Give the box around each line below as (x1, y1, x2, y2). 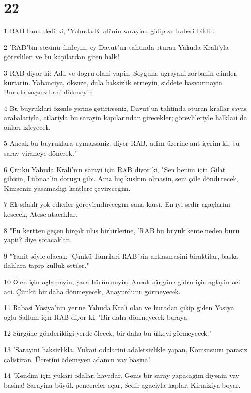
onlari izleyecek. (4, 122, 51, 132)
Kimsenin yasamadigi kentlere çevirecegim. (4, 183, 131, 193)
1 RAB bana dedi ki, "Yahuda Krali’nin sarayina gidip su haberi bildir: (4, 26, 215, 36)
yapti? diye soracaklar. (4, 235, 71, 245)
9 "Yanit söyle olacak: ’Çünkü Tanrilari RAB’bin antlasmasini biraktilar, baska (4, 251, 238, 261)
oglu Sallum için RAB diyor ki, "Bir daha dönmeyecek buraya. (4, 312, 189, 322)
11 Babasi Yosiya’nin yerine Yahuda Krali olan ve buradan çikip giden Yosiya (4, 302, 234, 313)
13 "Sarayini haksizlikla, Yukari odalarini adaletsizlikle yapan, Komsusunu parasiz (4, 344, 247, 354)
